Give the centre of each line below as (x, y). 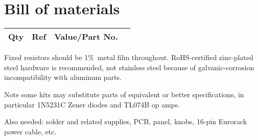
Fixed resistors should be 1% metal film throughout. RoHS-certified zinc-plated (129, 57)
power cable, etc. (30, 131)
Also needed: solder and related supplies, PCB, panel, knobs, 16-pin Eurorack (126, 121)
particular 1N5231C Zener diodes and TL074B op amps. (92, 104)
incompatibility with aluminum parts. (63, 77)
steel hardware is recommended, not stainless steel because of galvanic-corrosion (129, 67)
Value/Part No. (86, 37)
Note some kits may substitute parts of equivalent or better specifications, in (124, 94)
